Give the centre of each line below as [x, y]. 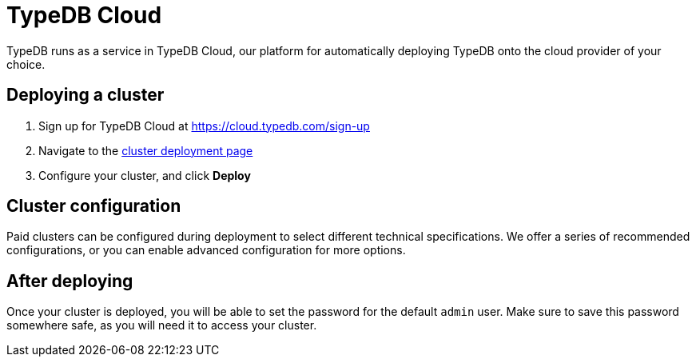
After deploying [70, 281]
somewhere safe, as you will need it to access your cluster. [162, 325]
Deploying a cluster [86, 95]
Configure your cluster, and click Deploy [145, 175]
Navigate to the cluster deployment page [146, 150]
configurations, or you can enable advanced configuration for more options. [206, 250]
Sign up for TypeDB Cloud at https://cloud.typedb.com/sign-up [204, 126]
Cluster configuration [94, 206]
